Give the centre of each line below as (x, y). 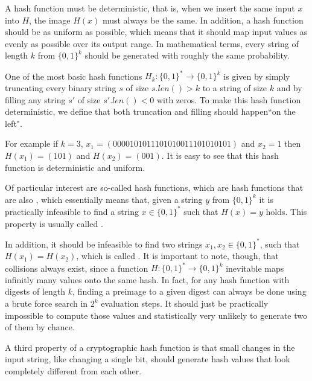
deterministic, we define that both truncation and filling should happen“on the (150, 111)
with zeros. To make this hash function (229, 99)
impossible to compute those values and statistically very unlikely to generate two (156, 315)
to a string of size (235, 88)
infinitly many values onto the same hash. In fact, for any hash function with (147, 279)
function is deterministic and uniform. (75, 167)
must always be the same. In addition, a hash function (203, 20)
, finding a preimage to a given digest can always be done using (189, 291)
